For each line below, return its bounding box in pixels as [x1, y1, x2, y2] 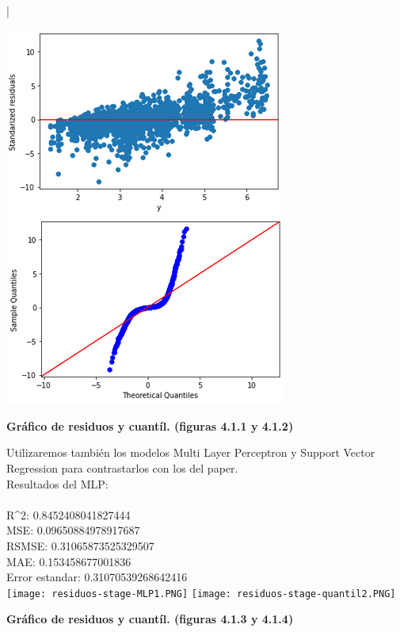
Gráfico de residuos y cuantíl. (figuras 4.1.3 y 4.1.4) [6, 611, 294, 627]
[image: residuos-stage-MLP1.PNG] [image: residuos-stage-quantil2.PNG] [6, 588, 396, 599]
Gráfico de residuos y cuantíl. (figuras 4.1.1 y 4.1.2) [6, 417, 294, 434]
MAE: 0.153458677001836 [6, 553, 131, 569]
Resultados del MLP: [6, 475, 109, 492]
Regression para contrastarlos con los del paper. [6, 459, 238, 476]
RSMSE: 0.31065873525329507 [6, 537, 154, 553]
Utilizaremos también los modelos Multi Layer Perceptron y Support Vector [6, 444, 375, 461]
